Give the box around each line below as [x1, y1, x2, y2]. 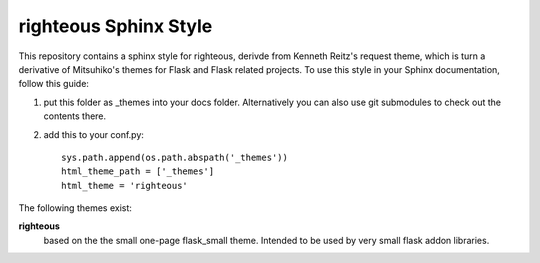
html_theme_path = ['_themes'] [61, 166, 215, 177]
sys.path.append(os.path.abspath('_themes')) [61, 151, 289, 163]
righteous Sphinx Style [18, 15, 213, 37]
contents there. [43, 110, 107, 122]
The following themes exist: [18, 202, 132, 214]
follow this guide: [18, 78, 90, 90]
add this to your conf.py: [43, 128, 145, 140]
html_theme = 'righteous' [61, 180, 189, 191]
